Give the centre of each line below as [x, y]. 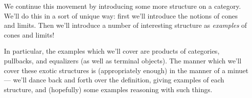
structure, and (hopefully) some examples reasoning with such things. [108, 89]
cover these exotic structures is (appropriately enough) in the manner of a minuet [126, 70]
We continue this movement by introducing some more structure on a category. [123, 6]
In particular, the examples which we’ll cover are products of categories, [112, 51]
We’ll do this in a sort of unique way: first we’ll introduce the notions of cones [121, 15]
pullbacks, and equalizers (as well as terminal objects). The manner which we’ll [123, 60]
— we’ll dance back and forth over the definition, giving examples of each [114, 80]
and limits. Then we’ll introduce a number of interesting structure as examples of [126, 25]
